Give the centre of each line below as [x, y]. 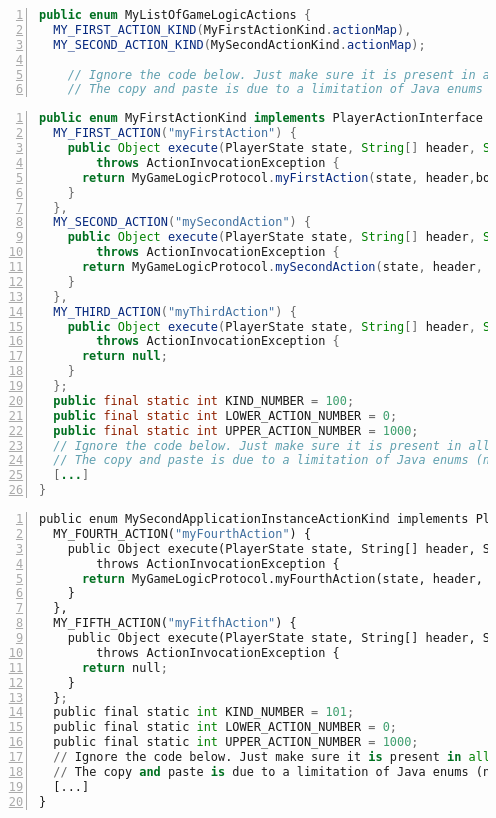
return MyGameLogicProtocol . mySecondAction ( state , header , [282, 267]
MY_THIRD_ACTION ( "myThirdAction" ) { [175, 311]
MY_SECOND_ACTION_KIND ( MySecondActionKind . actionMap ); [239, 44]
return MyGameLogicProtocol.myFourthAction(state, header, [282, 578]
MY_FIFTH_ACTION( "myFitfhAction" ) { [175, 623]
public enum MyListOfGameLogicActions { [175, 15]
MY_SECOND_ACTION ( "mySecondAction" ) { [182, 222]
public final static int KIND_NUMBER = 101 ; [204, 712]
